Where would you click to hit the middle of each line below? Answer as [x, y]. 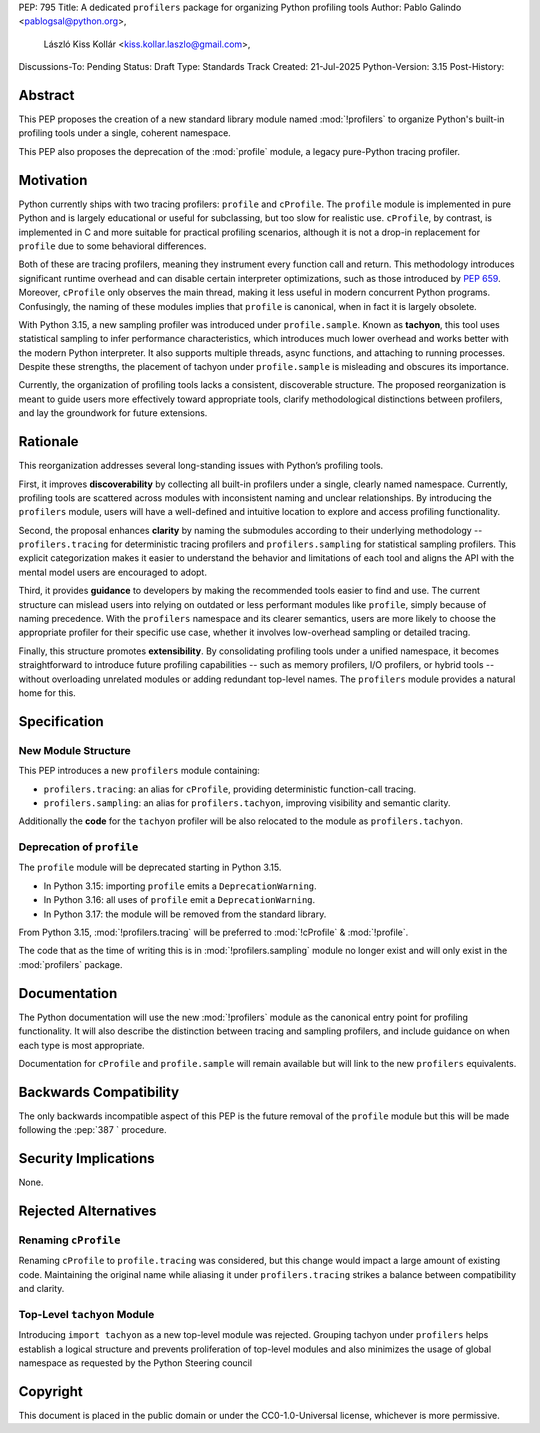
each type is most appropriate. [81, 1045]
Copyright [51, 1391]
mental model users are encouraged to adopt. [112, 572]
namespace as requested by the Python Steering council [135, 1362]
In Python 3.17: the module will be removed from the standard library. [185, 914]
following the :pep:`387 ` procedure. [92, 1130]
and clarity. [41, 1289]
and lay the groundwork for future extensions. [113, 413]
